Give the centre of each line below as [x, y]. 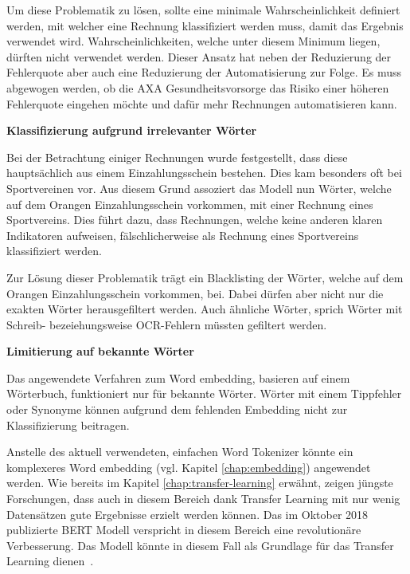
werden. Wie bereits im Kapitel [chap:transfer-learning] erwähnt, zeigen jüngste [200, 483]
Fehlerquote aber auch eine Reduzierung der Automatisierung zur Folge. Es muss [204, 72]
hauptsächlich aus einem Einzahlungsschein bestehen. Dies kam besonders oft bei [204, 173]
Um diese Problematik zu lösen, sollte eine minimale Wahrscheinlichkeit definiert [203, 10]
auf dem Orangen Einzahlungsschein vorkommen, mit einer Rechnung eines [190, 204]
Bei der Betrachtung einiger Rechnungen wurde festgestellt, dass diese [177, 157]
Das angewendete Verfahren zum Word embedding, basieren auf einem [178, 377]
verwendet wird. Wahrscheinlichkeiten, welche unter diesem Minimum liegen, [193, 41]
